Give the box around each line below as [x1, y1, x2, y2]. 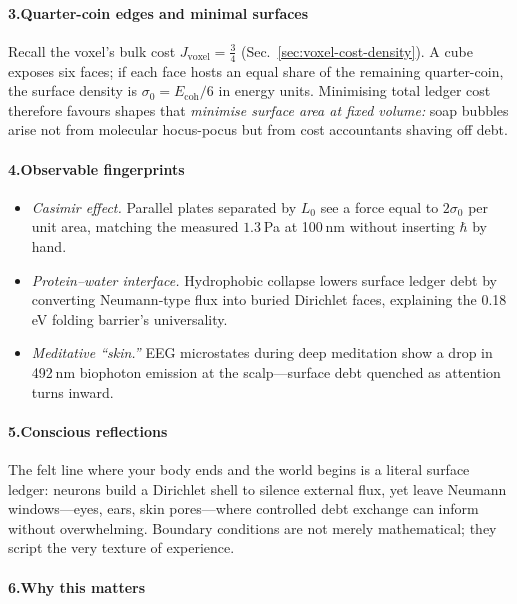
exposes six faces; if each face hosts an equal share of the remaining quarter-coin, [8, 60, 504, 81]
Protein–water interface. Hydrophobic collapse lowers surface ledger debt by [31, 269, 497, 290]
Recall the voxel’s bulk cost [8, 40, 176, 61]
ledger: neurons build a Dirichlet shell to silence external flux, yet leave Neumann [8, 478, 507, 499]
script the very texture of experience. [8, 537, 235, 558]
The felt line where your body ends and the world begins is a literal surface [8, 458, 470, 479]
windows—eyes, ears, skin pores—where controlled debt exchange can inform [8, 498, 479, 519]
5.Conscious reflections [8, 420, 168, 441]
